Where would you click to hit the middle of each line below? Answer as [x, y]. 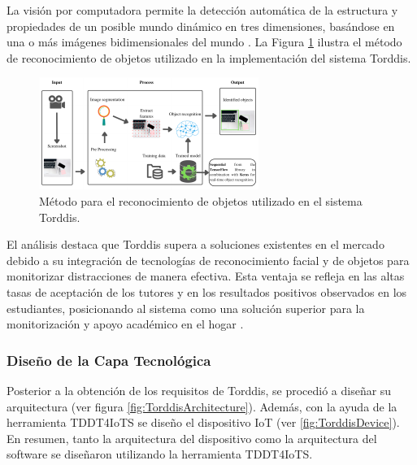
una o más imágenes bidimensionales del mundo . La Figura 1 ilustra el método [204, 42]
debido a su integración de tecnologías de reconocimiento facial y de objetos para [208, 260]
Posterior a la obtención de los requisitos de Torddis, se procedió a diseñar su [199, 390]
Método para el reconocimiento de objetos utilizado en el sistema [201, 200]
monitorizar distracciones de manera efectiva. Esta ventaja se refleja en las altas [206, 276]
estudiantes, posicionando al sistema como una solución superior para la [186, 308]
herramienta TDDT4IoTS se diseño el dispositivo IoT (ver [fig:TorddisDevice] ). [203, 422]
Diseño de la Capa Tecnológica [109, 360]
